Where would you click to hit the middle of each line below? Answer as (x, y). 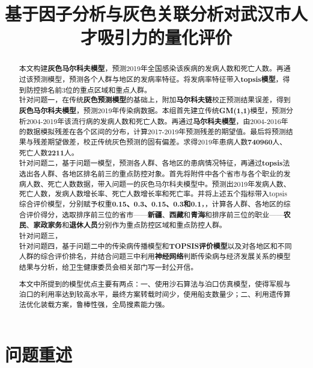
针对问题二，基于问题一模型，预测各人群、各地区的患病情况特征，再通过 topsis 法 (154, 163)
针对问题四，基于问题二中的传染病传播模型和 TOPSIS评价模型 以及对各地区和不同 (155, 246)
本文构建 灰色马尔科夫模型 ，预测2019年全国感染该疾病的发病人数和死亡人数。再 (151, 69)
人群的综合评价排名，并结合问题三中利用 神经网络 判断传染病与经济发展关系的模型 (155, 257)
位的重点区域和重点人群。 (108, 89)
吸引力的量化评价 (164, 37)
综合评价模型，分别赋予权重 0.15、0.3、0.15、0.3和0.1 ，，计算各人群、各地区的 (151, 204)
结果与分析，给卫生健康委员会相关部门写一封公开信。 (108, 267)
